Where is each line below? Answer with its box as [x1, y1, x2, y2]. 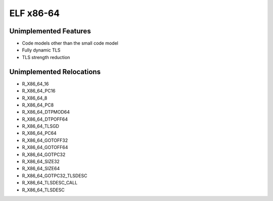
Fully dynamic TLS [22, 47, 61, 53]
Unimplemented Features [9, 27, 91, 35]
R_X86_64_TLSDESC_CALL [22, 180, 78, 186]
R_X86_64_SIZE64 [22, 166, 60, 172]
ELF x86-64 [9, 8, 60, 19]
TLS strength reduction [22, 54, 70, 60]
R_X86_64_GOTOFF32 [22, 137, 68, 143]
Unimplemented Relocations [9, 67, 101, 76]
